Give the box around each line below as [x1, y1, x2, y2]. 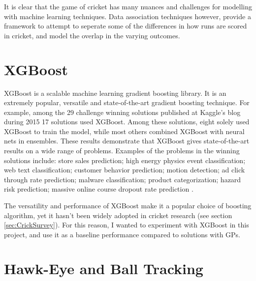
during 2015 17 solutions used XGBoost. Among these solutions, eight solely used [4, 116, 250, 127]
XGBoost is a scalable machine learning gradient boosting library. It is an [4, 87, 226, 98]
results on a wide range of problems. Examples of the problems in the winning [4, 145, 240, 156]
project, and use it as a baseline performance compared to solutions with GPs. [4, 229, 241, 239]
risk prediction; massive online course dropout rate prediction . [4, 184, 193, 194]
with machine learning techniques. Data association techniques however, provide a [4, 11, 251, 21]
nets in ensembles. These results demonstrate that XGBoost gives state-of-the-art [4, 136, 250, 146]
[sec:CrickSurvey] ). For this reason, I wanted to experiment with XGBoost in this [4, 220, 249, 230]
